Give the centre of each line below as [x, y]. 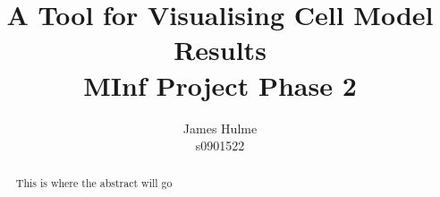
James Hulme [220, 128]
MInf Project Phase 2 [220, 85]
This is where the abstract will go [94, 183]
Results [220, 50]
